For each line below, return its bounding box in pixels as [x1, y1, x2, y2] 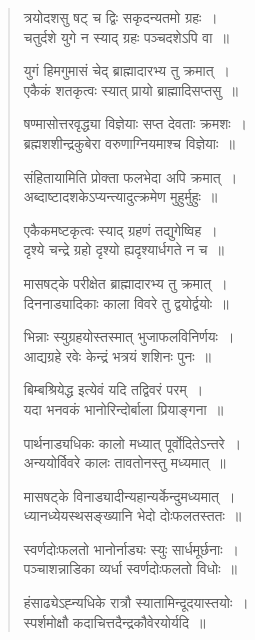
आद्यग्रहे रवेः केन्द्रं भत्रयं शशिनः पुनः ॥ [23, 345, 212, 366]
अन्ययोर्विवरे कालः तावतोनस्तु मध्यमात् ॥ [23, 452, 226, 473]
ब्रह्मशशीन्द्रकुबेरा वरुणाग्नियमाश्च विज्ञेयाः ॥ [23, 132, 235, 153]
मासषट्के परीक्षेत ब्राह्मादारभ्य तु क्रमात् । [23, 272, 228, 293]
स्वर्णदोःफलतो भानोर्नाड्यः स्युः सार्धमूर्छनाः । [23, 538, 239, 559]
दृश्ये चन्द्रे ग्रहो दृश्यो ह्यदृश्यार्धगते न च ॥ [23, 239, 224, 260]
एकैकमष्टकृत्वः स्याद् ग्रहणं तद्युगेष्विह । [23, 219, 218, 240]
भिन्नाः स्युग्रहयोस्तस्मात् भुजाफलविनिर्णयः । [23, 326, 235, 347]
